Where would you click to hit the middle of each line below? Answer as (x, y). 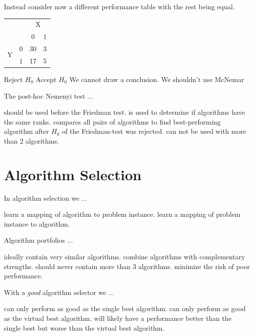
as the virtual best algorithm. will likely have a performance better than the (118, 318)
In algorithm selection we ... (46, 198)
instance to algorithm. (37, 223)
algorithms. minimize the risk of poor (194, 266)
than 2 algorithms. (32, 140)
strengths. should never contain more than (67, 266)
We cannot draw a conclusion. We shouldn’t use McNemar (157, 79)
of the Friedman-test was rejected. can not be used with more (154, 131)
